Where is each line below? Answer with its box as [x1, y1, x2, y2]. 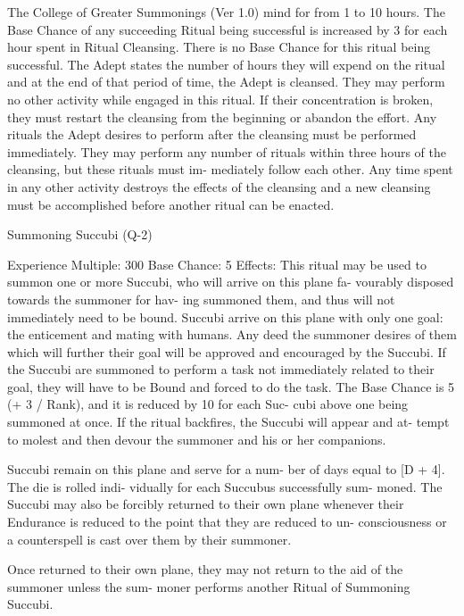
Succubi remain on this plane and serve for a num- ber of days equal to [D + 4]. [7, 460, 445, 479]
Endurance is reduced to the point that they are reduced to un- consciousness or [7, 512, 447, 531]
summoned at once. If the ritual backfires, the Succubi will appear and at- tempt [7, 412, 450, 431]
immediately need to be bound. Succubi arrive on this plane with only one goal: [7, 307, 443, 326]
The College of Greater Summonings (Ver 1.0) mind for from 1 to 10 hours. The [7, 3, 445, 21]
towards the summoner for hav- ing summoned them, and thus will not [7, 289, 395, 308]
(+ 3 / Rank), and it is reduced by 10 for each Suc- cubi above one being [7, 395, 409, 413]
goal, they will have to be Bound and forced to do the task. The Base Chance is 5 [7, 377, 455, 395]
